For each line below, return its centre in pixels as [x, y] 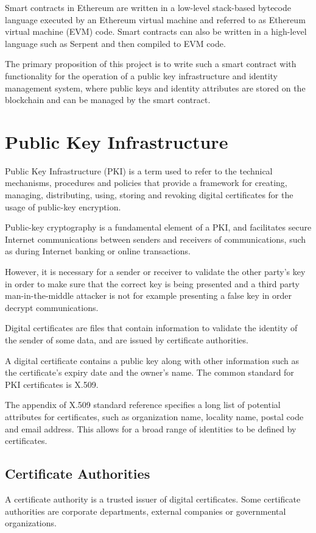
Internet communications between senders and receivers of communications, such [156, 239]
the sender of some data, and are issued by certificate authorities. [127, 340]
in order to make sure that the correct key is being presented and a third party [152, 283]
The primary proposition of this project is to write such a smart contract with [151, 64]
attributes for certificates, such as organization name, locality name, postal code [154, 416]
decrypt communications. [52, 307]
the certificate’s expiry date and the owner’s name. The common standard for [149, 372]
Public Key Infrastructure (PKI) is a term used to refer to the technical [139, 170]
